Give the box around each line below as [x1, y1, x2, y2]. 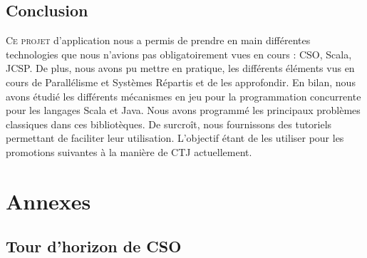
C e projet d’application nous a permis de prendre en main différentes [6, 33, 311, 48]
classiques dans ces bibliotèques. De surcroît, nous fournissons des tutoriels [6, 116, 332, 131]
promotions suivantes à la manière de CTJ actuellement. [6, 144, 252, 159]
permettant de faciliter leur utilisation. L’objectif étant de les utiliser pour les [6, 130, 344, 145]
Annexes [6, 186, 91, 215]
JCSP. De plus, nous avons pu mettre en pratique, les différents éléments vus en [6, 61, 355, 76]
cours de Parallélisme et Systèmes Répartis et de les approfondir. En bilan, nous [6, 74, 356, 89]
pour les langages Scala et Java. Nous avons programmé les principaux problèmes [6, 103, 361, 118]
